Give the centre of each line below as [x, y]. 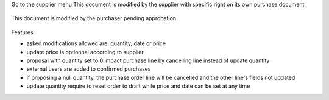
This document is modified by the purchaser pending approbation [94, 18]
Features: [23, 32]
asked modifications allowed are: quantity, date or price [96, 43]
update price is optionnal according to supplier [85, 52]
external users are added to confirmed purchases [89, 69]
